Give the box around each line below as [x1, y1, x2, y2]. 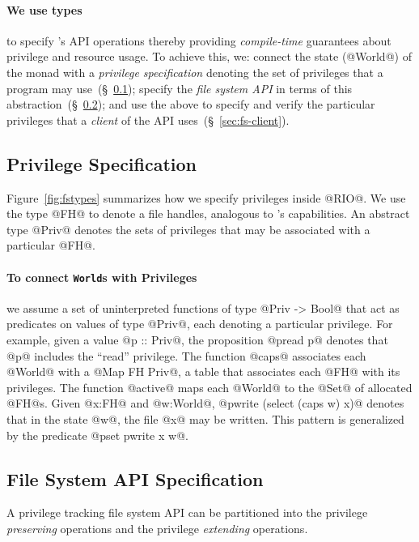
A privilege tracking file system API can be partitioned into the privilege [6, 504, 368, 521]
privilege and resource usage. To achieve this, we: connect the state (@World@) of [6, 48, 412, 65]
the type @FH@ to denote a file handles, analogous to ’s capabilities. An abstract [6, 205, 410, 222]
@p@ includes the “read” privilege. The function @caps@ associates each [6, 347, 366, 364]
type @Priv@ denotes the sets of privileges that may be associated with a [6, 220, 370, 237]
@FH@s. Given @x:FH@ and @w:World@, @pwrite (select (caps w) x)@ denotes [6, 395, 404, 412]
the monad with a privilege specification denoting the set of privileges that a [6, 63, 383, 80]
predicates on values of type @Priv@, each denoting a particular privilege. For [6, 315, 393, 332]
